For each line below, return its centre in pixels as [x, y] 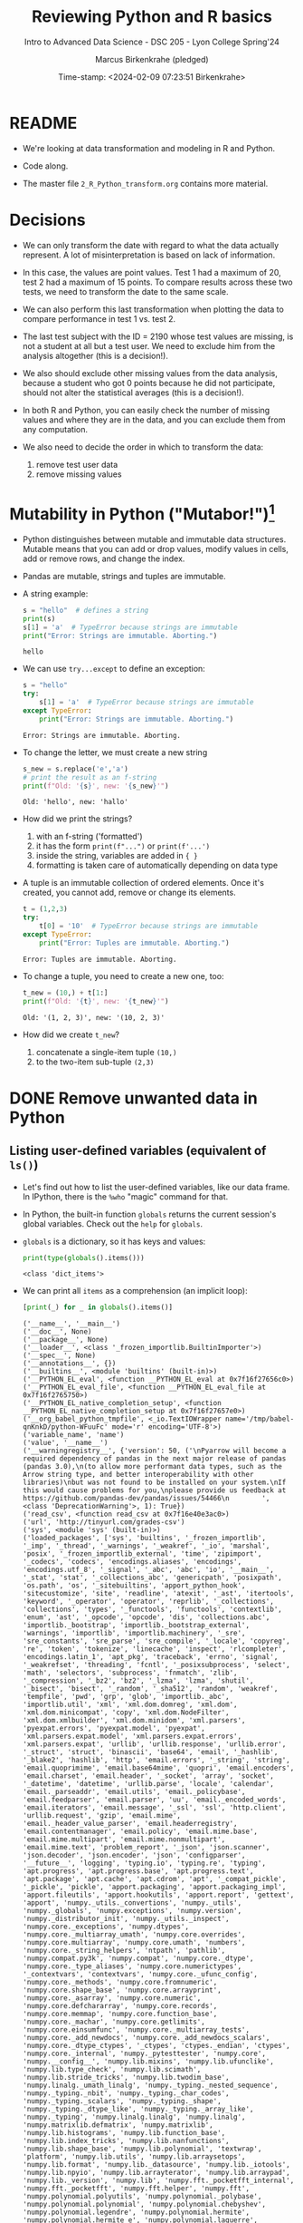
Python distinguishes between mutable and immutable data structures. [154, 539]
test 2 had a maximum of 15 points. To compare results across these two [157, 282]
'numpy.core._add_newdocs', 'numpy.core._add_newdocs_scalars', [146, 2038]
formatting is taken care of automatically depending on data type [157, 865]
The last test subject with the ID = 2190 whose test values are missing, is [158, 336]
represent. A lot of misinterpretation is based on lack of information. [149, 255]
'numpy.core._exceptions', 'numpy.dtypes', [106, 1927]
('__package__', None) [65, 1340]
